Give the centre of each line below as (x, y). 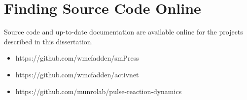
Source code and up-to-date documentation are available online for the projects (123, 32)
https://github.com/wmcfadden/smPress (77, 58)
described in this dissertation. (49, 41)
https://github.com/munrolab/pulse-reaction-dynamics (99, 91)
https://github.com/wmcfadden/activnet (77, 74)
